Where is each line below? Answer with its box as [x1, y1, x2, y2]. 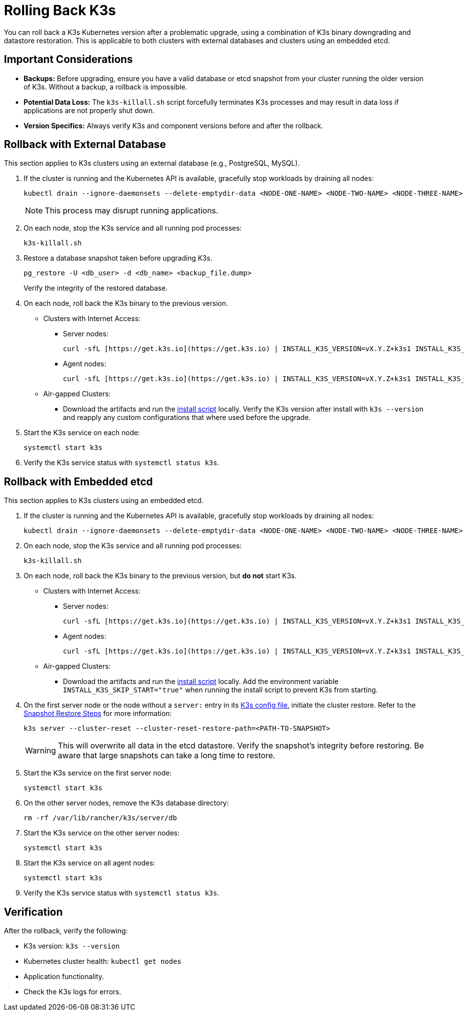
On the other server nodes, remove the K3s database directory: [24, 799, 229, 807]
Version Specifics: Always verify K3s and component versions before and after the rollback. [24, 121, 323, 130]
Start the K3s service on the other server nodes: [24, 829, 180, 837]
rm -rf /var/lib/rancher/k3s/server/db [24, 814, 177, 822]
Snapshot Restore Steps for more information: [24, 709, 172, 718]
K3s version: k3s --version [24, 942, 120, 951]
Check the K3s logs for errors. [24, 987, 121, 996]
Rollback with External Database [4, 138, 166, 151]
